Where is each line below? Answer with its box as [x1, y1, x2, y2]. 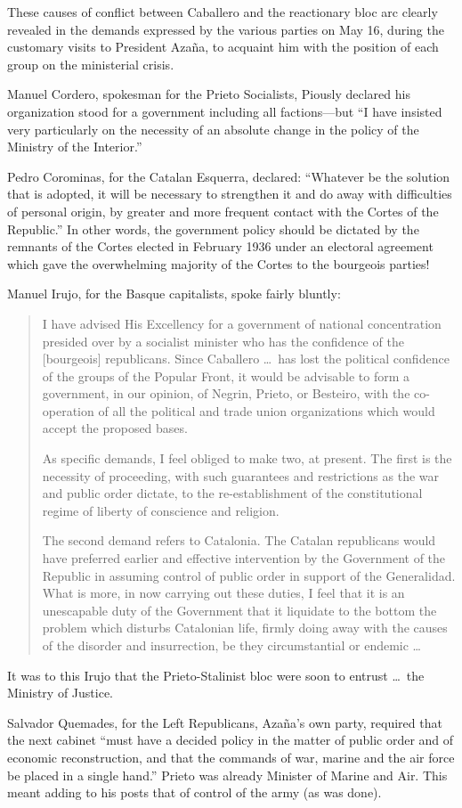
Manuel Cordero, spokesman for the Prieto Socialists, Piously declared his [7, 85, 410, 103]
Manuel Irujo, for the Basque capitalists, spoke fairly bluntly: [7, 284, 341, 303]
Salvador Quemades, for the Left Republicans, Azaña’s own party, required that [7, 713, 442, 731]
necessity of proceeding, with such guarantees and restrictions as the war [42, 466, 439, 485]
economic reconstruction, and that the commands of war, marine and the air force [7, 747, 455, 766]
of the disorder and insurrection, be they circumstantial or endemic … [42, 636, 421, 654]
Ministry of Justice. [7, 683, 114, 702]
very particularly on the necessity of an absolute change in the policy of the [7, 119, 419, 138]
